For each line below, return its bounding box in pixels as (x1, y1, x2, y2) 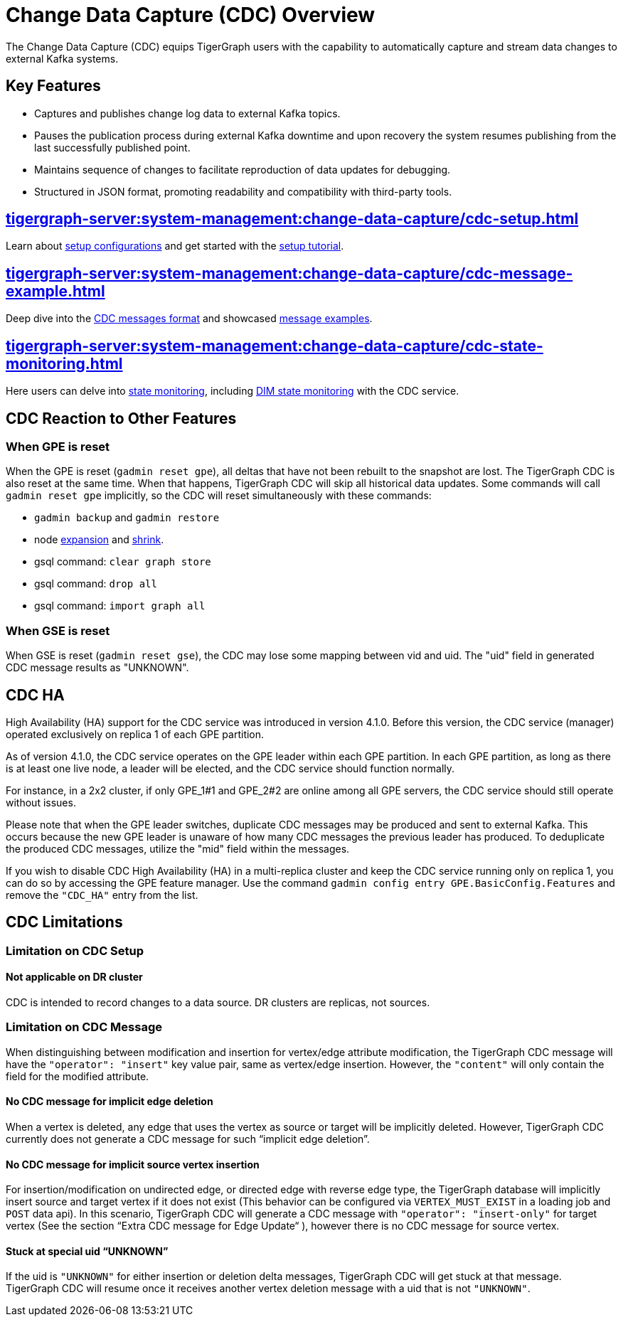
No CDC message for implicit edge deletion (6, 1095, 213, 1108)
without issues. (6, 796, 76, 809)
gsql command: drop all (34, 577, 157, 590)
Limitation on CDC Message (6, 1020, 163, 1035)
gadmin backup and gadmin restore (34, 511, 220, 524)
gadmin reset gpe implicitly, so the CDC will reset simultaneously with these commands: (6, 489, 432, 502)
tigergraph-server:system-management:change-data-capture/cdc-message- (6, 264, 573, 282)
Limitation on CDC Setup (6, 943, 144, 958)
